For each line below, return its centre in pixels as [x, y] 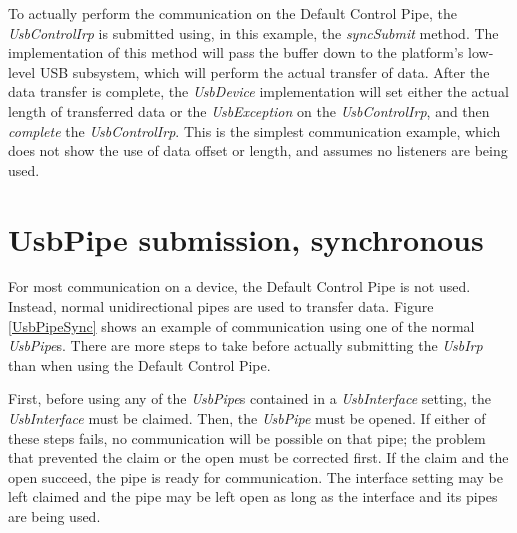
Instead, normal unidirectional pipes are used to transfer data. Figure [221, 306]
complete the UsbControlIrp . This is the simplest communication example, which [254, 130]
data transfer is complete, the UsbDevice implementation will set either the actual [258, 91]
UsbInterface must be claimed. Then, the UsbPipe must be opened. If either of [247, 418]
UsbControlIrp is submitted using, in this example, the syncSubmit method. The [253, 32]
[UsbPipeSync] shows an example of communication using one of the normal [241, 325]
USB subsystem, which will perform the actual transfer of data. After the [264, 71]
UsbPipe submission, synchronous [246, 238]
